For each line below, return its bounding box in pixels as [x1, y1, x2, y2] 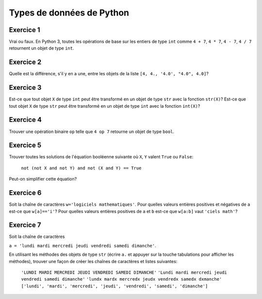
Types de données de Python [9, 7, 130, 18]
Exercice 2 [9, 58, 42, 66]
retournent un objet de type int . [9, 45, 74, 51]
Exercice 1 [9, 26, 41, 34]
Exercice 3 [9, 83, 42, 92]
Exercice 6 [9, 189, 42, 197]
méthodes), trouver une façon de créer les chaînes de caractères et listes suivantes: [9, 258, 178, 264]
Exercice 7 [9, 221, 41, 229]
